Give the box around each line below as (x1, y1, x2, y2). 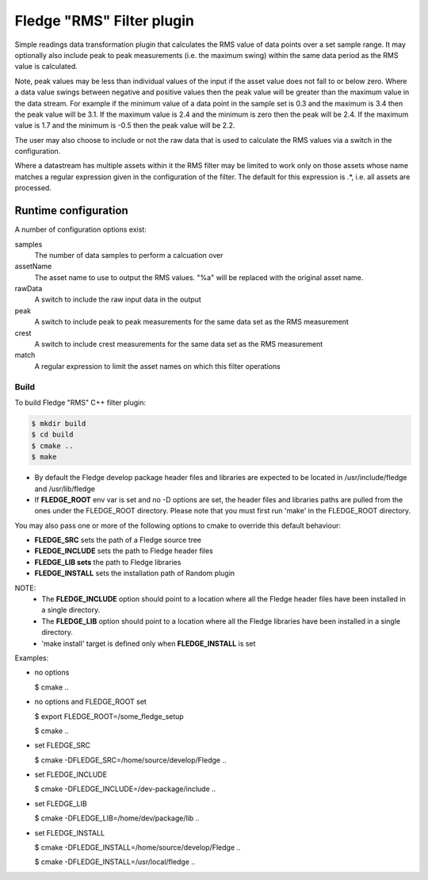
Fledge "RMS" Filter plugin (14, 12, 194, 29)
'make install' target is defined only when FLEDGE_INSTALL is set (41, 639, 256, 648)
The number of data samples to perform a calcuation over (34, 250, 224, 259)
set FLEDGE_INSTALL (34, 828, 105, 837)
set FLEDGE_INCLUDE (34, 770, 107, 779)
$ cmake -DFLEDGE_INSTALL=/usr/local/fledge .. (34, 857, 196, 867)
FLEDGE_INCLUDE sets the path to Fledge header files (34, 546, 213, 555)
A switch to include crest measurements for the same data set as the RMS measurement (34, 340, 323, 349)
